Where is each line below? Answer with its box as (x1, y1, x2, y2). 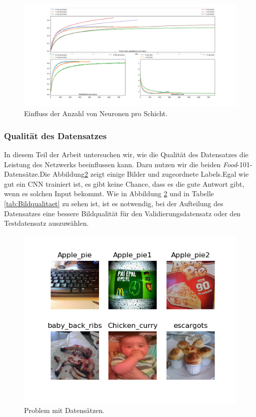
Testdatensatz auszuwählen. (4, 218, 89, 228)
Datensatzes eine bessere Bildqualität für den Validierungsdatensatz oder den (4, 208, 241, 218)
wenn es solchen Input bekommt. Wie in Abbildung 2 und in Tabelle (4, 188, 214, 199)
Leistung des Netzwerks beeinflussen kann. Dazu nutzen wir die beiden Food (4, 159, 237, 169)
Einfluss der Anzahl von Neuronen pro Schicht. (24, 108, 168, 119)
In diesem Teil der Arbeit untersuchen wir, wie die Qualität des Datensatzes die (4, 149, 248, 159)
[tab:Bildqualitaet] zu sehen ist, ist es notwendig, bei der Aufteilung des (4, 198, 223, 208)
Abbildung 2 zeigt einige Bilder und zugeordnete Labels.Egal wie (52, 169, 249, 179)
